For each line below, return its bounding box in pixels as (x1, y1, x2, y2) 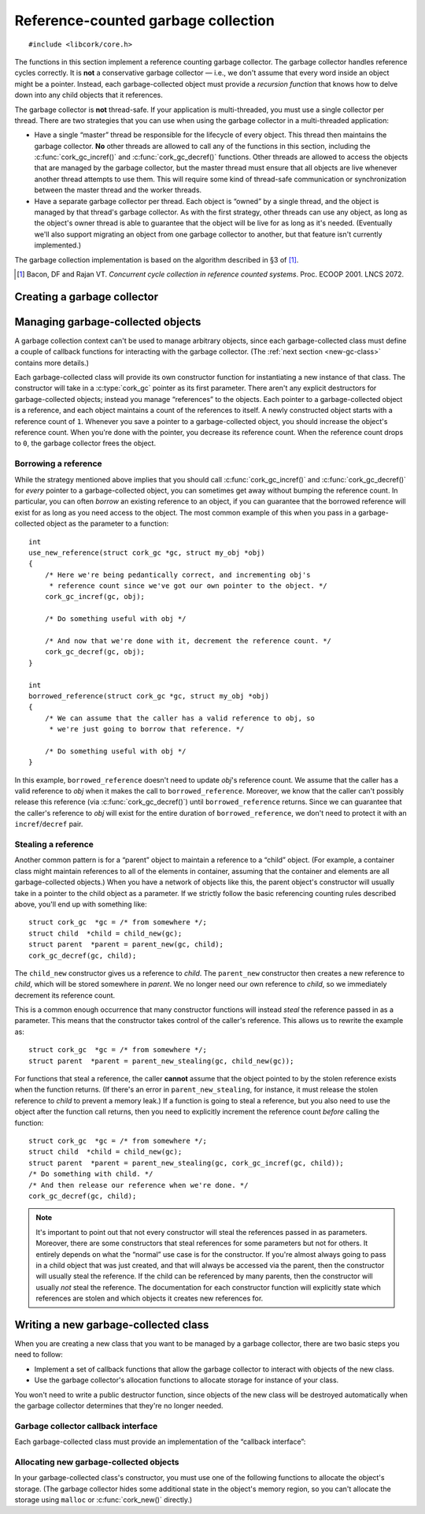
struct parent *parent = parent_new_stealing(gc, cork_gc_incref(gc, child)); (28, 1159, 344, 1167)
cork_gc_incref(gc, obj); (44, 592, 146, 601)
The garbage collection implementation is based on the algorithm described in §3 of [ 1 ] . (14, 255, 299, 264)
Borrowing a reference (14, 458, 102, 469)
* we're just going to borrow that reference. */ (49, 725, 245, 734)
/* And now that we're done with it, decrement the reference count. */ (44, 637, 332, 645)
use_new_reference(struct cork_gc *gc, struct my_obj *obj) (28, 548, 265, 557)
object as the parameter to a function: (46, 519, 169, 528)
